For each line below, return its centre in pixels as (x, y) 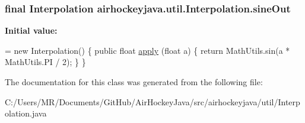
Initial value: (31, 30)
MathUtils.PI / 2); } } (45, 62)
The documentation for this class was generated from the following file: (134, 82)
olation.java (26, 113)
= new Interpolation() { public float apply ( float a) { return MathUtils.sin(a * (147, 50)
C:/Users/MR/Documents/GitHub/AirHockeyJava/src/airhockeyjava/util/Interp (152, 101)
